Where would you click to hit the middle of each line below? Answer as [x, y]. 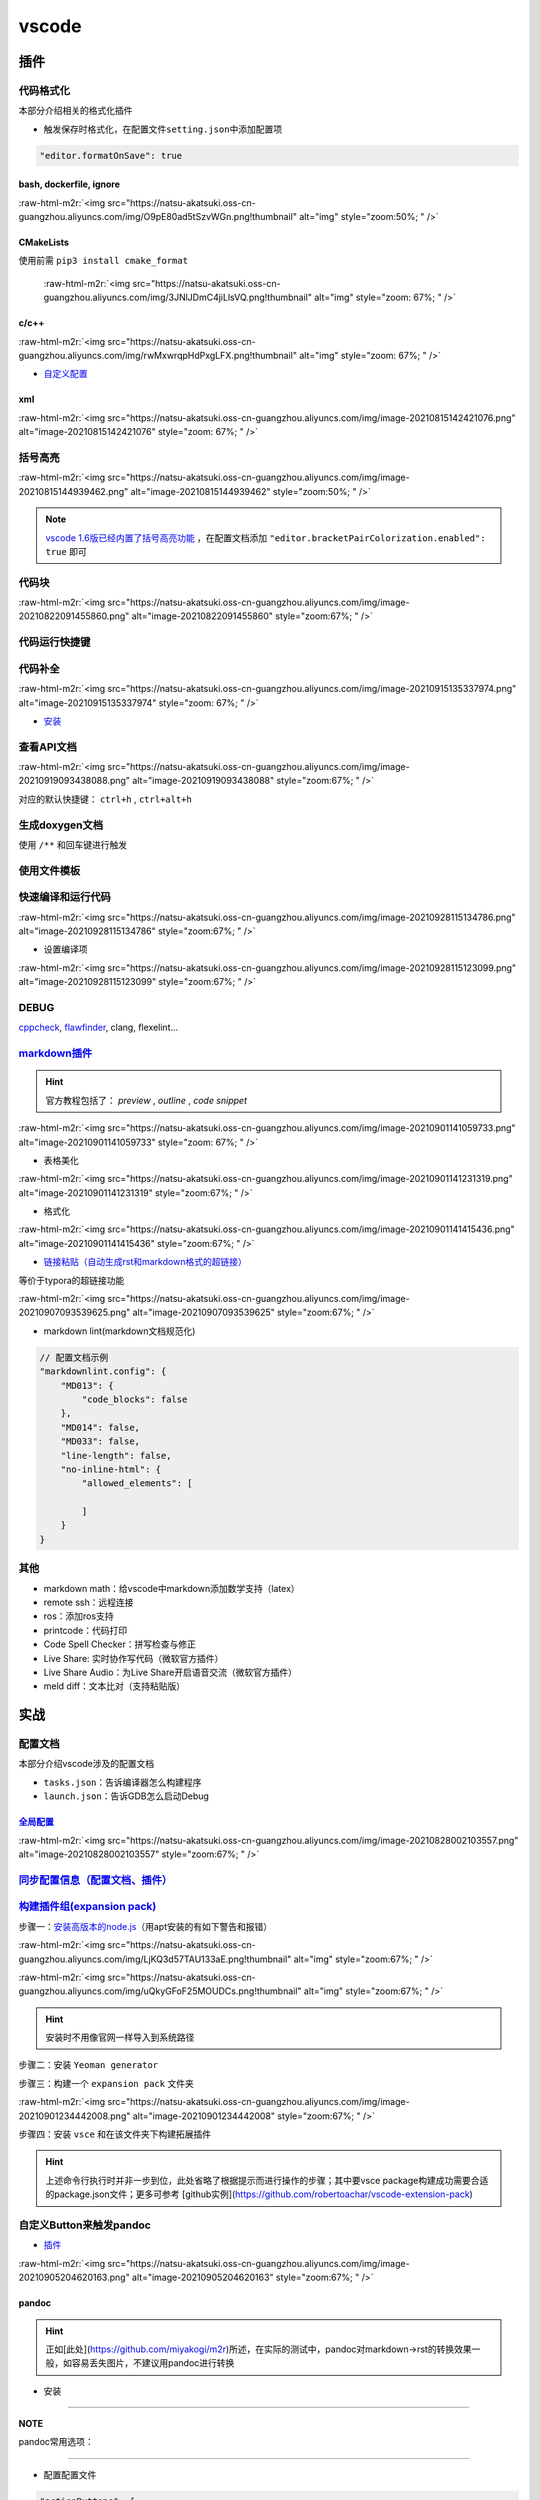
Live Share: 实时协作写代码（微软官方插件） [133, 1658]
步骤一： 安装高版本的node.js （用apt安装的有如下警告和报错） [145, 1926]
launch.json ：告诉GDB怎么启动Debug [126, 1796]
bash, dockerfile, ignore [69, 184]
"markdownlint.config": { [103, 1371]
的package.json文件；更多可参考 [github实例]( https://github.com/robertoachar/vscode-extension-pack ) [259, 2194]
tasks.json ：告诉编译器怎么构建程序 [122, 1782]
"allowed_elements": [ [137, 1483]
